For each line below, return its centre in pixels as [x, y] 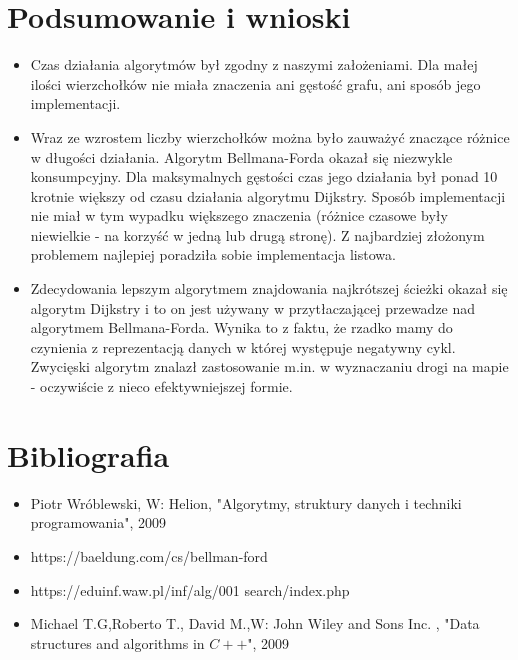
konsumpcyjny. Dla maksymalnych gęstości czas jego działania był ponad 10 [264, 176]
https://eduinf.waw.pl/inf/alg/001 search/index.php [190, 589]
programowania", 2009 [98, 522]
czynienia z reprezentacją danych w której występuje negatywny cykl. [243, 346]
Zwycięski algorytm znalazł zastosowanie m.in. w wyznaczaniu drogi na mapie [269, 366]
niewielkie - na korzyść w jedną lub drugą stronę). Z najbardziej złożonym [257, 234]
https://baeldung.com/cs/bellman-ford [149, 555]
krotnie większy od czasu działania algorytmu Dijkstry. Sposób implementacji [268, 195]
